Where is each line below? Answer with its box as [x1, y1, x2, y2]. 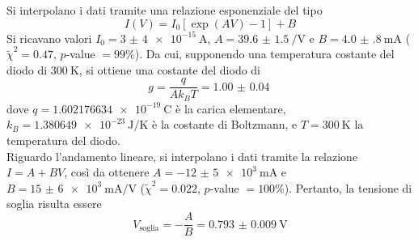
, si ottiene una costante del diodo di [78, 61, 261, 78]
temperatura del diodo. [6, 132, 120, 149]
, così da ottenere [64, 163, 150, 180]
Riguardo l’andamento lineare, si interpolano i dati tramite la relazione [6, 147, 358, 164]
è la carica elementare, [175, 100, 286, 117]
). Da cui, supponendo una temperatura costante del [134, 45, 395, 62]
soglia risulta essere [6, 195, 102, 212]
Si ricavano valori [6, 29, 92, 46]
